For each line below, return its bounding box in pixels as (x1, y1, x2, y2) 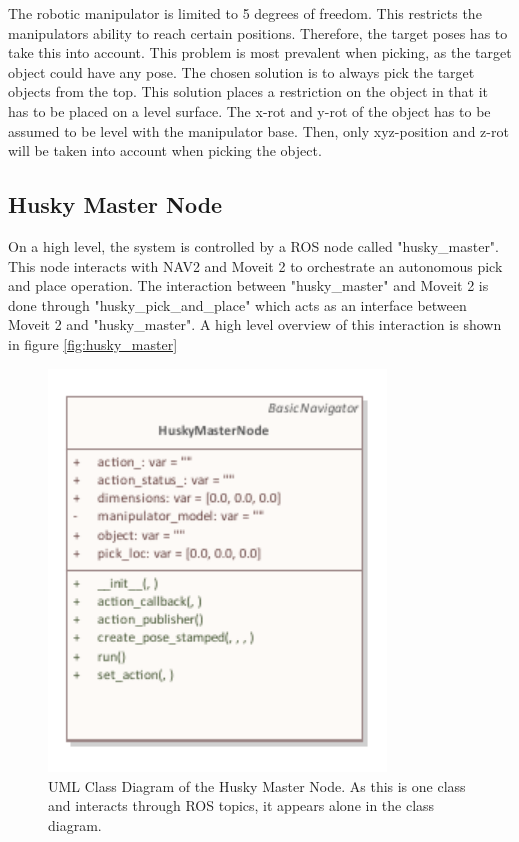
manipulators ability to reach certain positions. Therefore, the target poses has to (8, 22, 508, 43)
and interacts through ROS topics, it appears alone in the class (48, 795, 435, 816)
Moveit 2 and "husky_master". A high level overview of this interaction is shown (8, 314, 502, 335)
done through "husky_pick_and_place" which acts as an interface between (8, 294, 467, 315)
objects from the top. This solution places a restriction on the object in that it (8, 81, 489, 102)
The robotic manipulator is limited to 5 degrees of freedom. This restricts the (8, 3, 482, 23)
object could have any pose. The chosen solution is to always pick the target (8, 61, 475, 82)
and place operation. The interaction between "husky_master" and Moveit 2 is (8, 275, 489, 296)
